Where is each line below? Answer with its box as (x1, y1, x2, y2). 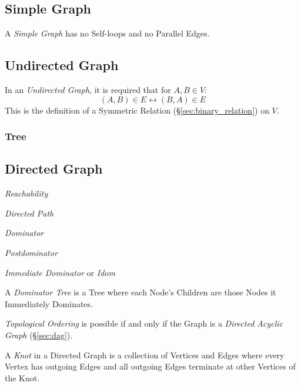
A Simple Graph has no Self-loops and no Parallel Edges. (5, 27, 210, 39)
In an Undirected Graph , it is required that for (5, 84, 171, 95)
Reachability (5, 187, 48, 199)
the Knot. (5, 371, 40, 384)
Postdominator (5, 247, 58, 259)
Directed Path (5, 207, 54, 219)
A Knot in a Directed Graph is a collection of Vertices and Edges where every (5, 348, 285, 361)
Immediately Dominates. (5, 297, 93, 310)
